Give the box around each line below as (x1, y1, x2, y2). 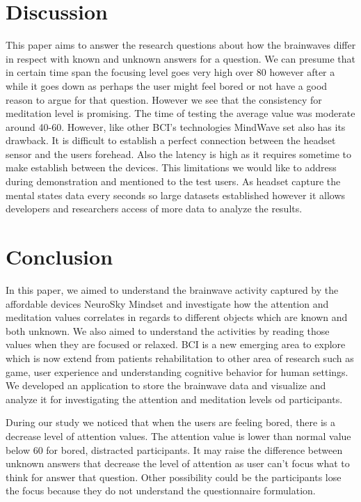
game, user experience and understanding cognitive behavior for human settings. (6, 364, 348, 379)
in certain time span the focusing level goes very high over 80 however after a (6, 65, 335, 79)
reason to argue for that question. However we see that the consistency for (6, 92, 322, 107)
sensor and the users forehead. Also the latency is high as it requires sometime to (6, 146, 352, 161)
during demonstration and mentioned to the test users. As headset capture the (6, 174, 341, 189)
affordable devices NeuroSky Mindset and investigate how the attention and (6, 296, 329, 311)
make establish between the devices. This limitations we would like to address (6, 160, 337, 175)
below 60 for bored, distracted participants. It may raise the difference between (6, 442, 343, 457)
